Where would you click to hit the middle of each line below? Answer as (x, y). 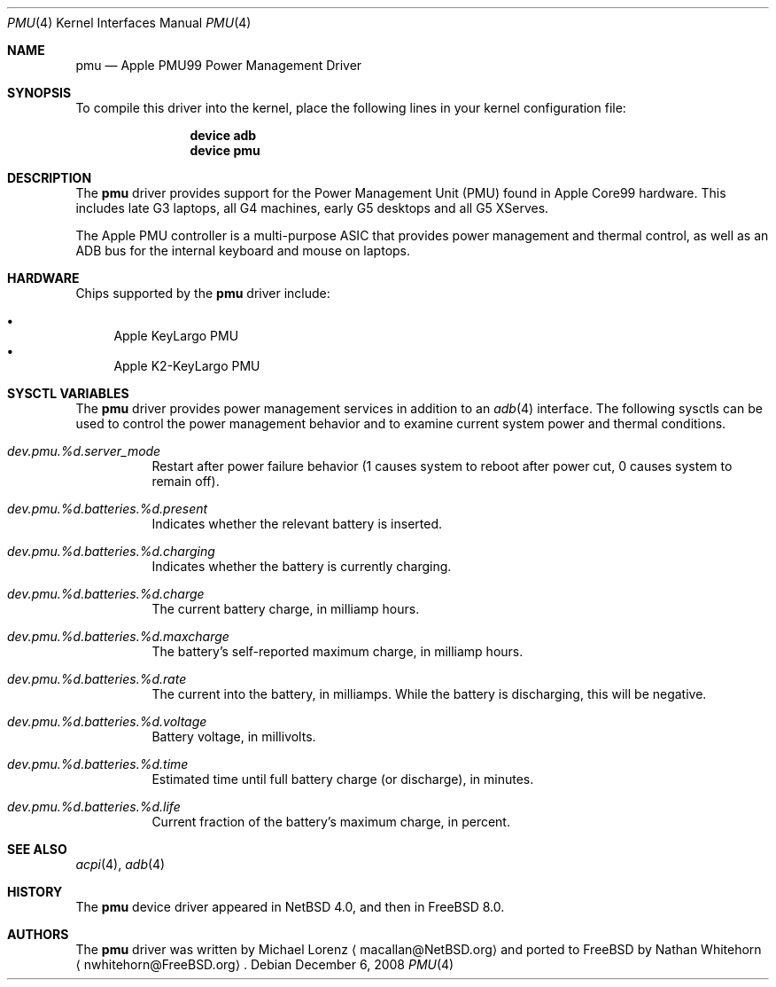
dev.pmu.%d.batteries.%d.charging (111, 551)
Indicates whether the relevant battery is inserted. (297, 524)
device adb (223, 135)
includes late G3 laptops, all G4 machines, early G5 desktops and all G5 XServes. (312, 208)
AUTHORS (38, 934)
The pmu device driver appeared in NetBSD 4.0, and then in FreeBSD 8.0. (290, 907)
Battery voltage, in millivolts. (234, 736)
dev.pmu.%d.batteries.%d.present (108, 509)
